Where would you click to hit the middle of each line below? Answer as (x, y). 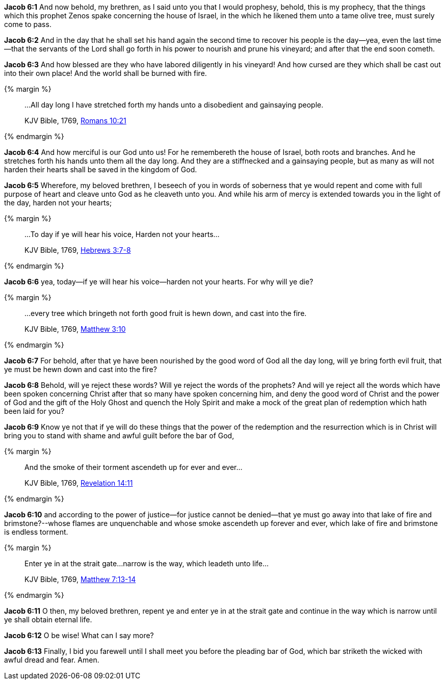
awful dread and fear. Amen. (52, 660)
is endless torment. (36, 532)
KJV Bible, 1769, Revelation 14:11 (79, 483)
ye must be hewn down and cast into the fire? (81, 369)
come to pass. (28, 24)
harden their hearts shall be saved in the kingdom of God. (101, 169)
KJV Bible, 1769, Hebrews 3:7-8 (78, 250)
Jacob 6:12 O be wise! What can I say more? (79, 635)
